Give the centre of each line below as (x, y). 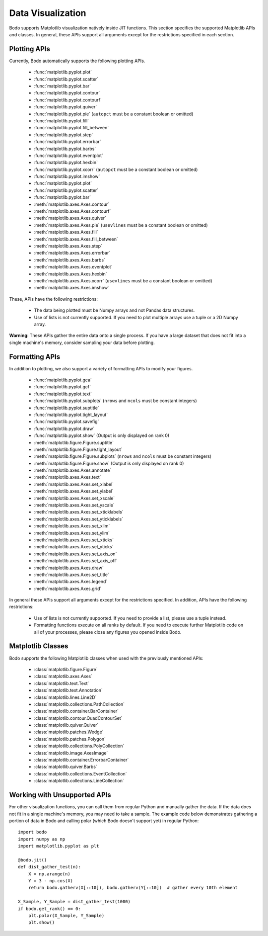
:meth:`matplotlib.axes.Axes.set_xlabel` (74, 484)
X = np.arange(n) (49, 874)
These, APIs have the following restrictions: (54, 299)
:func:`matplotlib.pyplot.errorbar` (67, 142)
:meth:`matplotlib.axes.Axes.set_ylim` (72, 533)
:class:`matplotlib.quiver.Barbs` (66, 767)
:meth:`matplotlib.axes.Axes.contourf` (72, 211)
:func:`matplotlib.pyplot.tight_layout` (71, 415)
